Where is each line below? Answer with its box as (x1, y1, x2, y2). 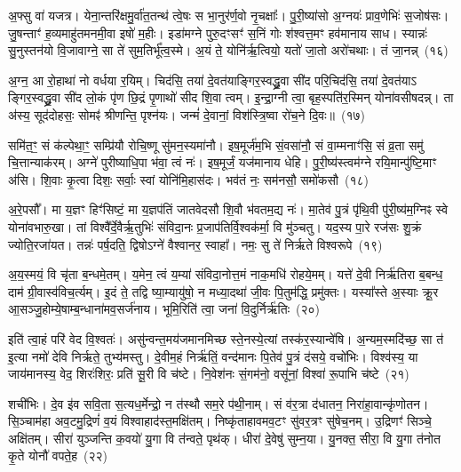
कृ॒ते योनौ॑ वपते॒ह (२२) (8, 446, 108, 465)
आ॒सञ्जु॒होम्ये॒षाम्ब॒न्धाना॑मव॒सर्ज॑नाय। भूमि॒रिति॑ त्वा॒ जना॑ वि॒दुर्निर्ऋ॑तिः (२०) (8, 300, 320, 318)
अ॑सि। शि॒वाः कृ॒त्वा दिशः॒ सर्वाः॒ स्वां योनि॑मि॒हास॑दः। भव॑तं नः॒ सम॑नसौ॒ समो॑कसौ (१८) (8, 170, 369, 188)
